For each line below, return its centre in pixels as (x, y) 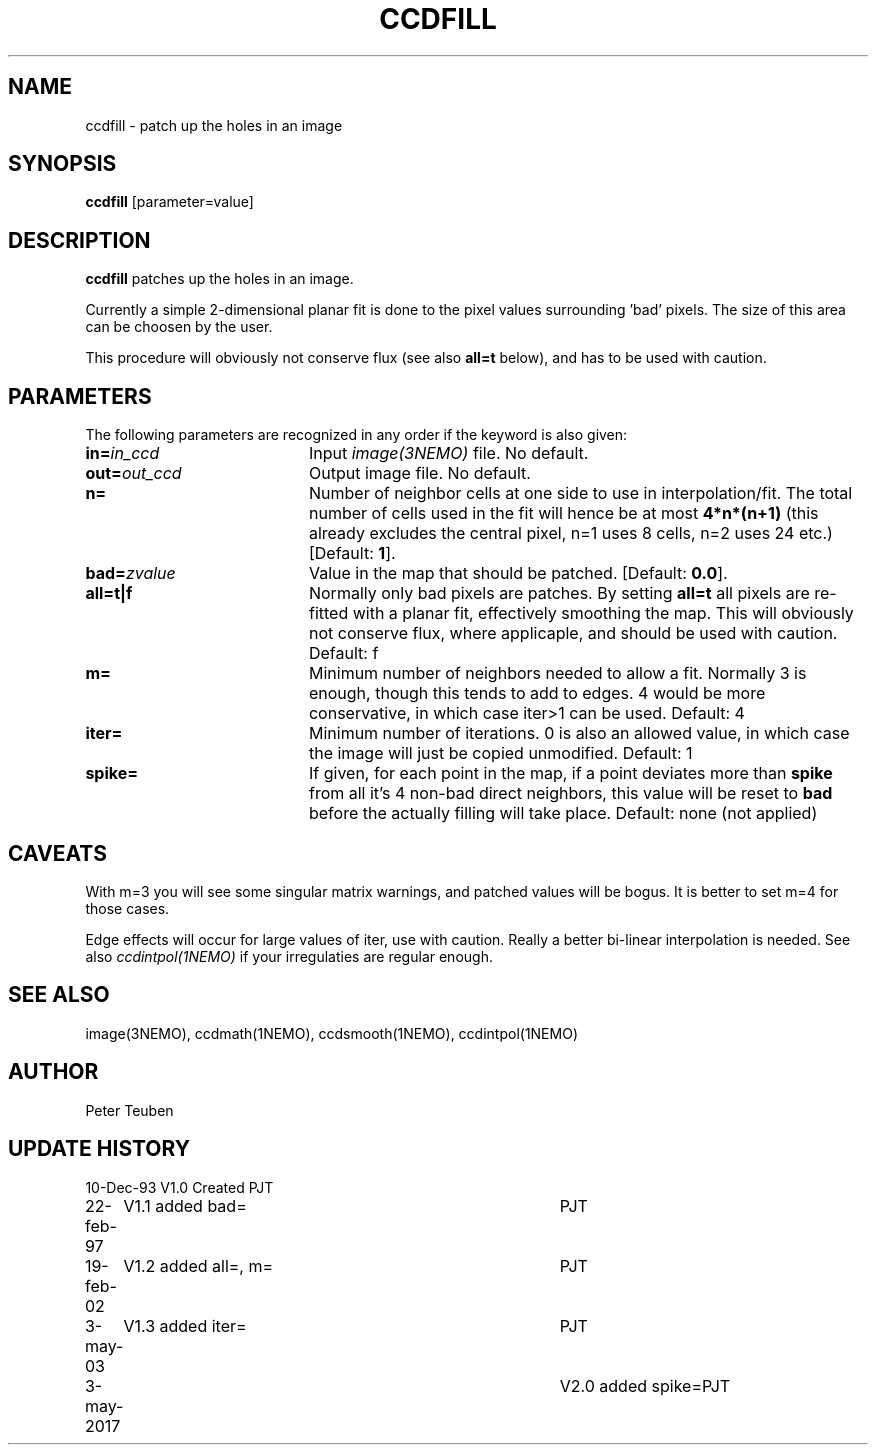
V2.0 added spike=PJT (645, 1385)
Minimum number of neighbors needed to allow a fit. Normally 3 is (557, 673)
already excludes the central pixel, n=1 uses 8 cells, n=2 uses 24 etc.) (570, 533)
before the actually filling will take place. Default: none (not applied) (563, 813)
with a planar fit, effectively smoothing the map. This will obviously (603, 613)
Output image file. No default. (419, 473)
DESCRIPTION (79, 240)
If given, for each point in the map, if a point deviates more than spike (570, 773)
